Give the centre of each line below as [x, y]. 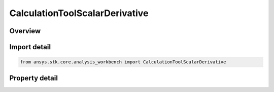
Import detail [30, 47]
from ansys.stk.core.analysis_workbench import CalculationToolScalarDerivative [123, 62]
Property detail [34, 78]
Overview [25, 31]
